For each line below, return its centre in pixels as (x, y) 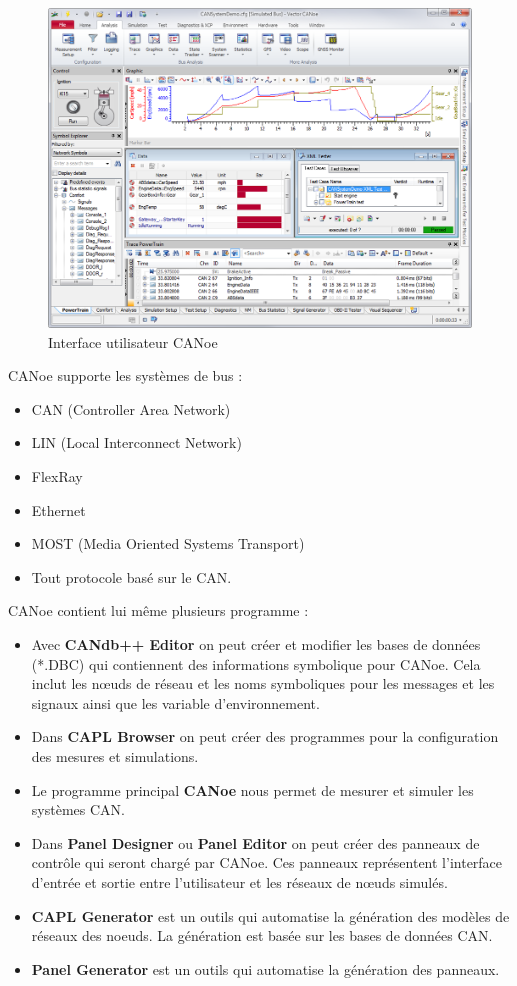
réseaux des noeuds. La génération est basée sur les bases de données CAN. (262, 935)
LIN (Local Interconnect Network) (136, 442)
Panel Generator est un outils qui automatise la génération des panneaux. (265, 968)
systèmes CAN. (78, 809)
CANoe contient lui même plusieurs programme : (158, 610)
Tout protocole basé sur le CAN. (131, 576)
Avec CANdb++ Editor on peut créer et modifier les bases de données (256, 644)
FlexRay (57, 476)
